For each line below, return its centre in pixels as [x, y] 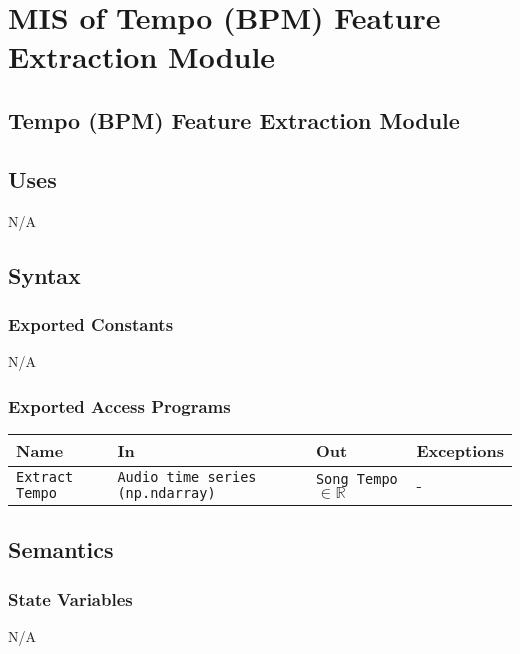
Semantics [61, 549]
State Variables [70, 598]
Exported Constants [91, 323]
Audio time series [187, 476]
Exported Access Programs [119, 405]
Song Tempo [356, 478]
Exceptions [460, 450]
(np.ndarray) [166, 492]
